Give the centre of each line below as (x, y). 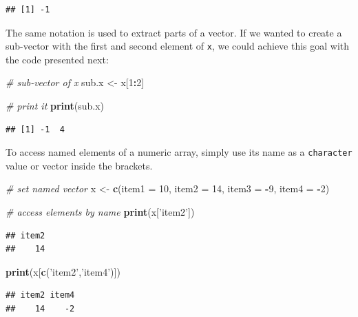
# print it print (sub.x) (55, 106)
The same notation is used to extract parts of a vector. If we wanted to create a (174, 32)
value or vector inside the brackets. (79, 165)
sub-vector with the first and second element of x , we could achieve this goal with (178, 46)
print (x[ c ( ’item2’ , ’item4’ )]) (63, 271)
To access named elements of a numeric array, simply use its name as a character (179, 152)
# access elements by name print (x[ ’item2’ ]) (100, 212)
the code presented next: (57, 59)
